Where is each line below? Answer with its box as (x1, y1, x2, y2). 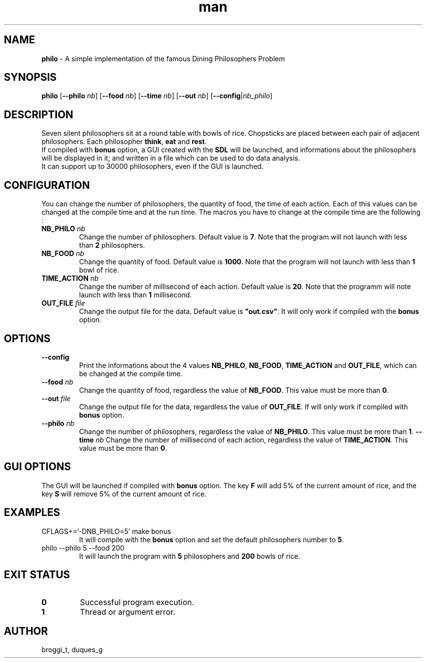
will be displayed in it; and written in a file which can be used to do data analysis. (41, 154, 300, 163)
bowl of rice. (79, 266, 119, 275)
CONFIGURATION (4, 179, 90, 191)
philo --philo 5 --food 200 (41, 543, 124, 552)
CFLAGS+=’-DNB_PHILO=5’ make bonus (41, 527, 171, 535)
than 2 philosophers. (79, 241, 145, 250)
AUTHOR (4, 625, 48, 637)
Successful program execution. (80, 597, 195, 607)
